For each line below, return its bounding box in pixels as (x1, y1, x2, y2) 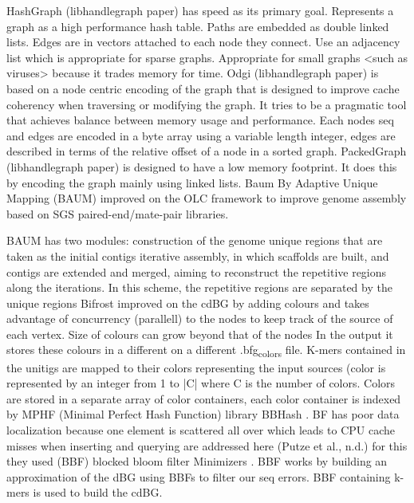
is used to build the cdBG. (33, 484, 163, 501)
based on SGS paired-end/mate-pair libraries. (6, 205, 229, 222)
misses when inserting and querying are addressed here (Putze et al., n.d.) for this (6, 437, 408, 454)
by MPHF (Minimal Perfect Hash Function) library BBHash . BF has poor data (6, 406, 400, 422)
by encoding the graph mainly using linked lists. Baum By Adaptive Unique (6, 174, 378, 191)
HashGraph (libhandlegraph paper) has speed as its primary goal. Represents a (6, 2, 394, 18)
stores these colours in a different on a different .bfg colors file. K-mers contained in (6, 341, 406, 360)
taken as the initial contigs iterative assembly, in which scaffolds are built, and (6, 247, 389, 264)
